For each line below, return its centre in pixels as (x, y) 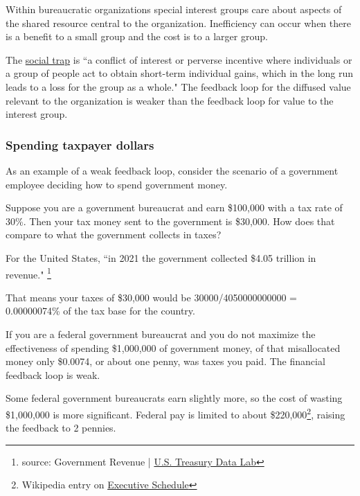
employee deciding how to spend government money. (117, 184)
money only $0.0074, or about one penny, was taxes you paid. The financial (165, 361)
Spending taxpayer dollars (80, 144)
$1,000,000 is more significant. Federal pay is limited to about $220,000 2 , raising (175, 413)
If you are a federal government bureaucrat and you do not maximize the (161, 334)
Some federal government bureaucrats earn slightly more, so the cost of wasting (174, 398)
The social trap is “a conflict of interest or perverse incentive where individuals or (179, 59)
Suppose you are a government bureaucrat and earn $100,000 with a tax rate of (174, 207)
